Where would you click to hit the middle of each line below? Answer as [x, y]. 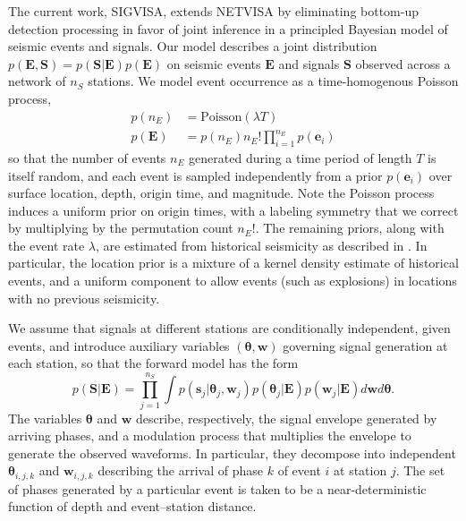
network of [37, 81]
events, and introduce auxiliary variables [119, 345]
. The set [420, 470]
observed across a [403, 63]
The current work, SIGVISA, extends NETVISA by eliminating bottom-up [214, 11]
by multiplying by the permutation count [121, 228]
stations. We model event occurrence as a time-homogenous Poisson [273, 81]
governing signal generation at [365, 345]
